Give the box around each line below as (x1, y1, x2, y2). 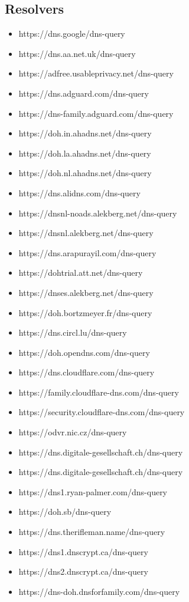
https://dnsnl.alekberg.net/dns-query (18, 227, 154, 239)
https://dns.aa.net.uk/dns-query (18, 47, 136, 59)
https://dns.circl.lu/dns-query (18, 326, 127, 339)
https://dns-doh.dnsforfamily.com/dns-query (18, 585, 180, 597)
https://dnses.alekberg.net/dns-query (18, 286, 154, 298)
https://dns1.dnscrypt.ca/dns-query (18, 545, 148, 558)
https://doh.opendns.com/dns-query (18, 346, 150, 358)
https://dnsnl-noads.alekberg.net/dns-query (18, 206, 177, 219)
